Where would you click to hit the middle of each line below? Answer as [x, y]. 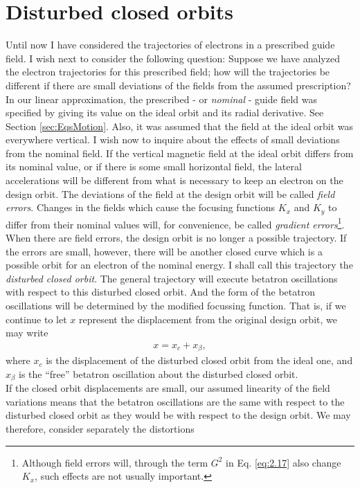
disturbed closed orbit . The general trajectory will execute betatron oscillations [172, 278]
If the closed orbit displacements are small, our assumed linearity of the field [168, 388]
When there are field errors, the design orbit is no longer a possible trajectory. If [176, 237]
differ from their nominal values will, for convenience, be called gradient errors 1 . [175, 223]
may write [27, 333]
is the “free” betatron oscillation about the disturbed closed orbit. [159, 373]
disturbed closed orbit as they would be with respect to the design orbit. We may [178, 415]
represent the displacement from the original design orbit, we [208, 319]
